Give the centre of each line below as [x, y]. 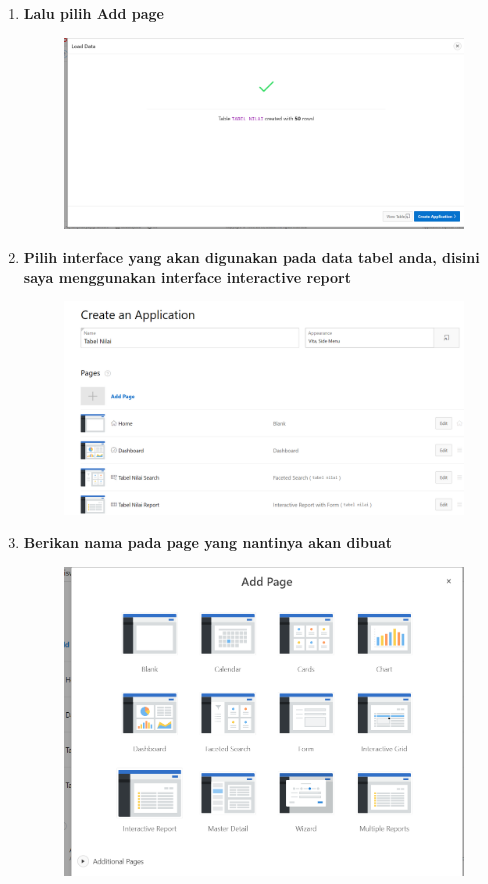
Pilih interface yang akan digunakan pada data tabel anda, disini [251, 257]
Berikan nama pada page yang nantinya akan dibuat [208, 542]
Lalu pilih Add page [93, 13]
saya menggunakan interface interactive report [187, 276]
